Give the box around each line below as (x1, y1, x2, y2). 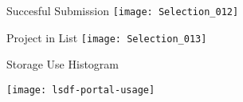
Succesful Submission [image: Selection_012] (6, 2, 239, 18)
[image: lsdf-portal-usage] (6, 84, 155, 96)
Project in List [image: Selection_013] (6, 29, 207, 45)
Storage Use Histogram (6, 56, 119, 73)
